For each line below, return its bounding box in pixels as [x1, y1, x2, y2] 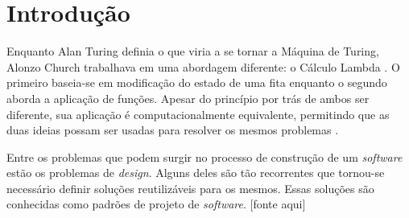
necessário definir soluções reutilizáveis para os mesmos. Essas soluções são [6, 179, 374, 196]
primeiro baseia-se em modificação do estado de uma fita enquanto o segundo [6, 74, 387, 91]
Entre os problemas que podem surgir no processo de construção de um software [6, 148, 403, 165]
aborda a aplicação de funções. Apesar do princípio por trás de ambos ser [6, 89, 370, 106]
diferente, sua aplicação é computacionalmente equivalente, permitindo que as [6, 105, 390, 122]
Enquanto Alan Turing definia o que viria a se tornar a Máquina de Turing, [6, 43, 379, 60]
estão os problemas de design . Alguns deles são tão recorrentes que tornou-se [6, 164, 385, 181]
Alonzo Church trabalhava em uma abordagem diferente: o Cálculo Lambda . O [6, 58, 400, 75]
